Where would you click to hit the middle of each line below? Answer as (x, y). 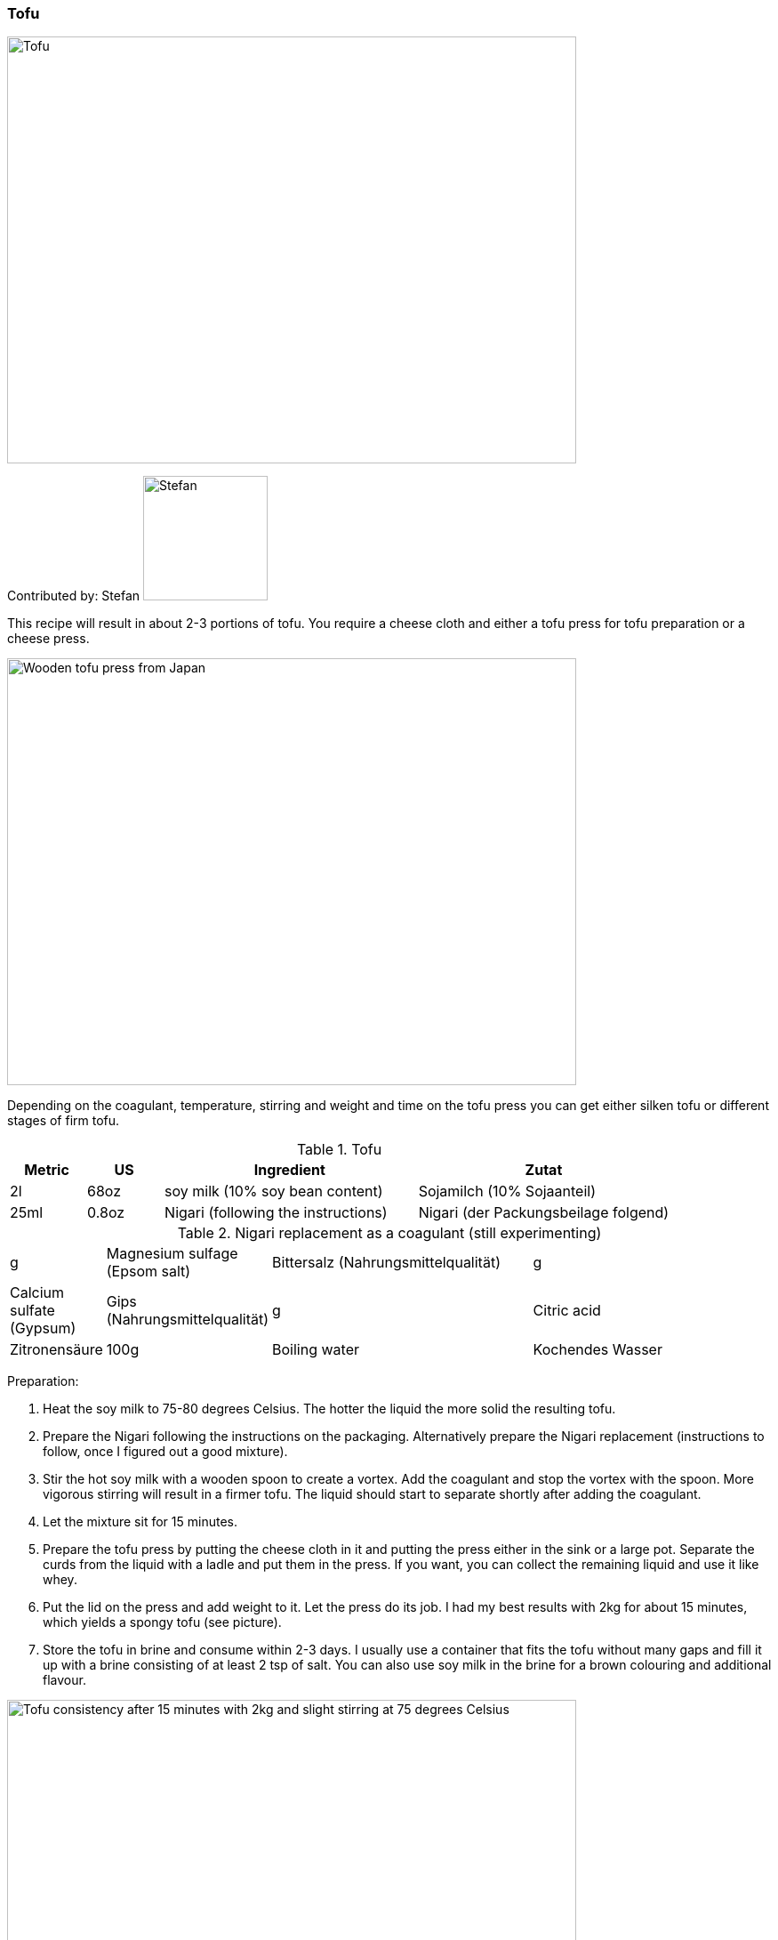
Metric (47, 1170)
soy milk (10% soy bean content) (274, 1191)
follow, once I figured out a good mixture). (165, 1452)
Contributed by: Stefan (74, 596)
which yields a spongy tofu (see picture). (162, 1622)
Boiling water (316, 1350)
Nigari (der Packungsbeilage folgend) (544, 1213)
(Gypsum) (43, 1328)
